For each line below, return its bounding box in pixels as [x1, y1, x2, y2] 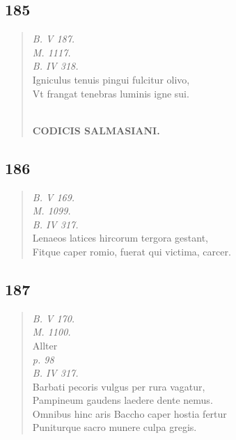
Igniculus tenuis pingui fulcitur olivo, [32, 72, 190, 86]
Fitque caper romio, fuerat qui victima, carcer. [32, 244, 231, 258]
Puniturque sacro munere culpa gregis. [32, 420, 197, 434]
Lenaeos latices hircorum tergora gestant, [32, 230, 208, 245]
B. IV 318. [32, 58, 79, 73]
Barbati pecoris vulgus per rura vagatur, [32, 379, 205, 393]
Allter [32, 338, 58, 352]
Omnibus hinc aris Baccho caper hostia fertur [32, 406, 227, 421]
